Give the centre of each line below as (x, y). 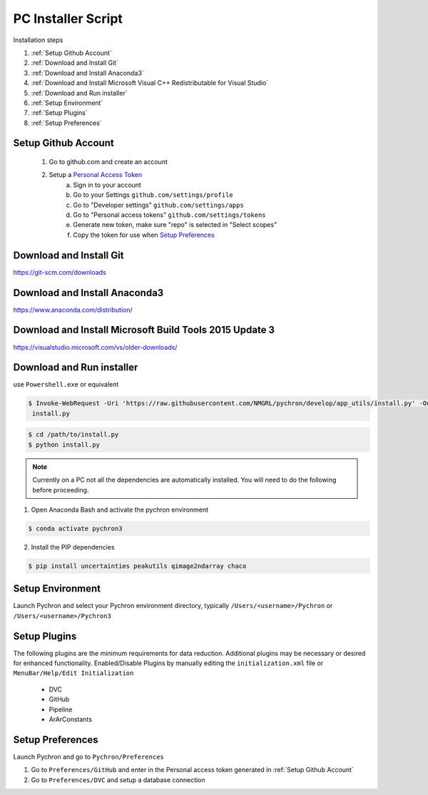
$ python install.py (64, 445)
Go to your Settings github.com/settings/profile (153, 195)
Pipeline (61, 709)
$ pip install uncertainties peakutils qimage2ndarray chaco (137, 566)
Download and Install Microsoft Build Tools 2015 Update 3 (144, 330)
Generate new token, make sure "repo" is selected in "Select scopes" (175, 225)
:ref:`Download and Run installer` (79, 93)
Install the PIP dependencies (73, 547)
